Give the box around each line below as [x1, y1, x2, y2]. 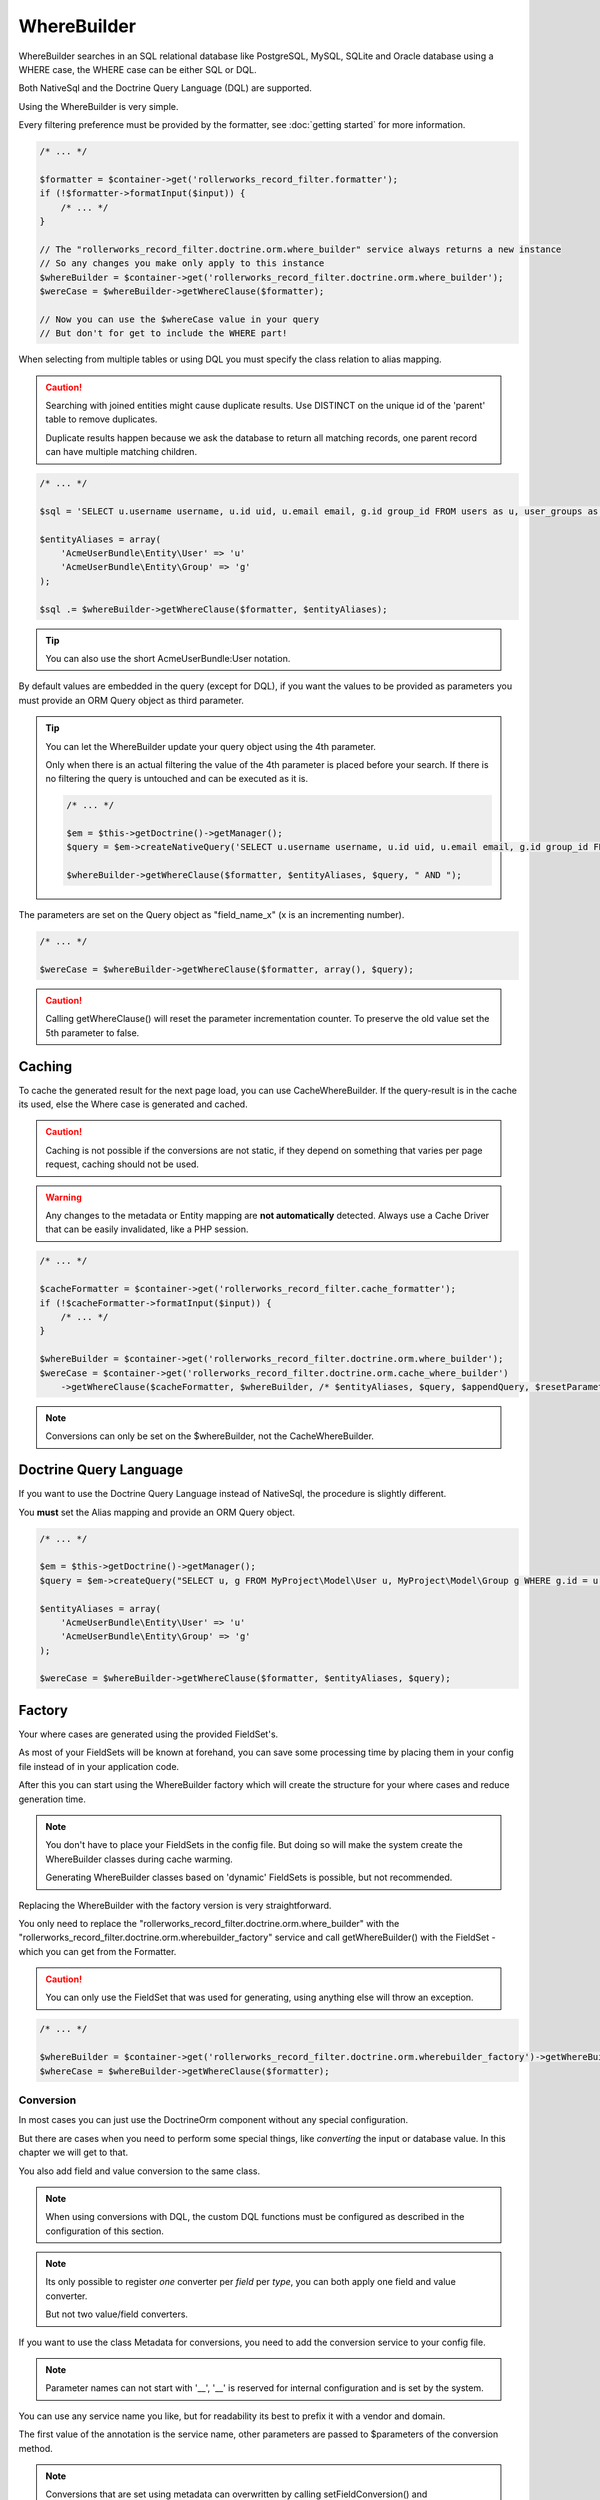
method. [18, 2442, 54, 2454]
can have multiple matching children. [45, 446, 198, 458]
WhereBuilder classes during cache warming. [45, 1853, 234, 1865]
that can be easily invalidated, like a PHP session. [45, 1223, 249, 1235]
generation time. [18, 1793, 87, 1805]
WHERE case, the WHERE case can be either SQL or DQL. [18, 63, 257, 75]
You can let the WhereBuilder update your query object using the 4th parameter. [45, 740, 377, 752]
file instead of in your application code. [18, 1760, 180, 1772]
